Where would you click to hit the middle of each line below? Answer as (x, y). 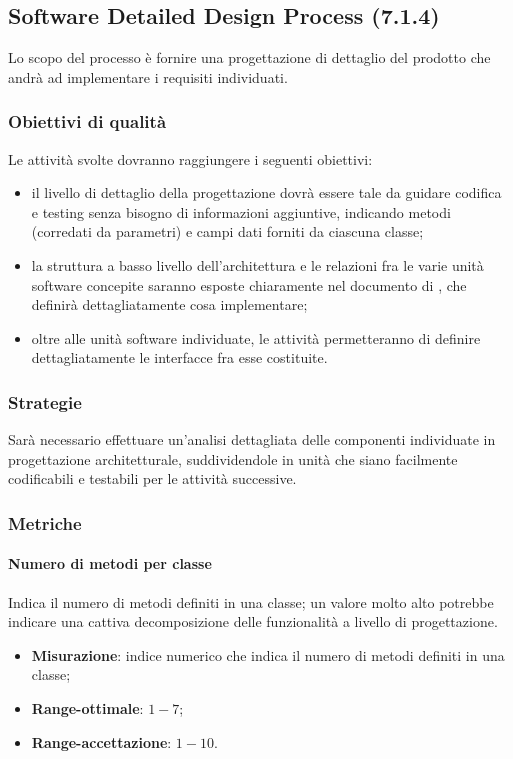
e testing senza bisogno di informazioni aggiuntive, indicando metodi (241, 211)
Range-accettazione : (101, 741)
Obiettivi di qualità (87, 121)
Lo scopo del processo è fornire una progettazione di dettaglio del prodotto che (249, 57)
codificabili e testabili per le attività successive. (152, 478)
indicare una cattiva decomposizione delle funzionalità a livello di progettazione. (253, 621)
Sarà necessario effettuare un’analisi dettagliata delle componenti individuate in (252, 439)
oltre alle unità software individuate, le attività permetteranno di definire (256, 337)
